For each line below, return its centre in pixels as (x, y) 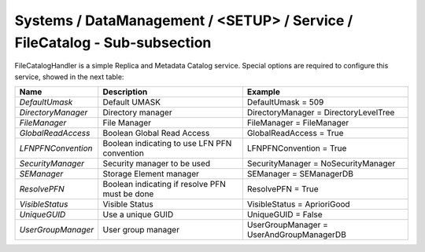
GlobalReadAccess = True (295, 133)
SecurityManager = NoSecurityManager (321, 163)
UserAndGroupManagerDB (296, 235)
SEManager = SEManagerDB (300, 174)
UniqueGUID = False (285, 214)
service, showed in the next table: (69, 77)
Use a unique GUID (138, 214)
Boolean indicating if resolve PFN (164, 184)
